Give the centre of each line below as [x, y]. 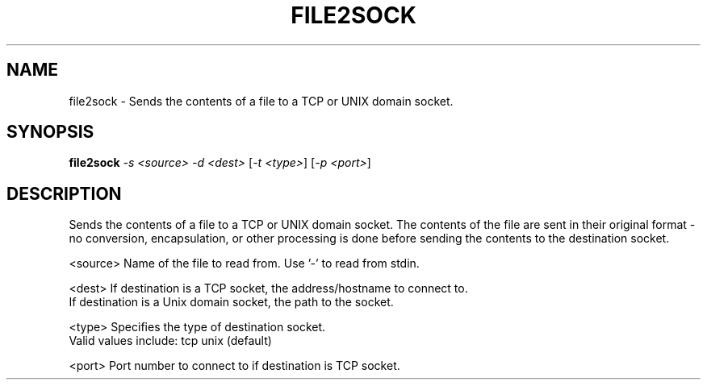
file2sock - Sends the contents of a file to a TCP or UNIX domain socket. [261, 101]
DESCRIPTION [64, 193]
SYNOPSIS [50, 132]
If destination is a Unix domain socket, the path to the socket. [231, 302]
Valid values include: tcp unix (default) [170, 341]
